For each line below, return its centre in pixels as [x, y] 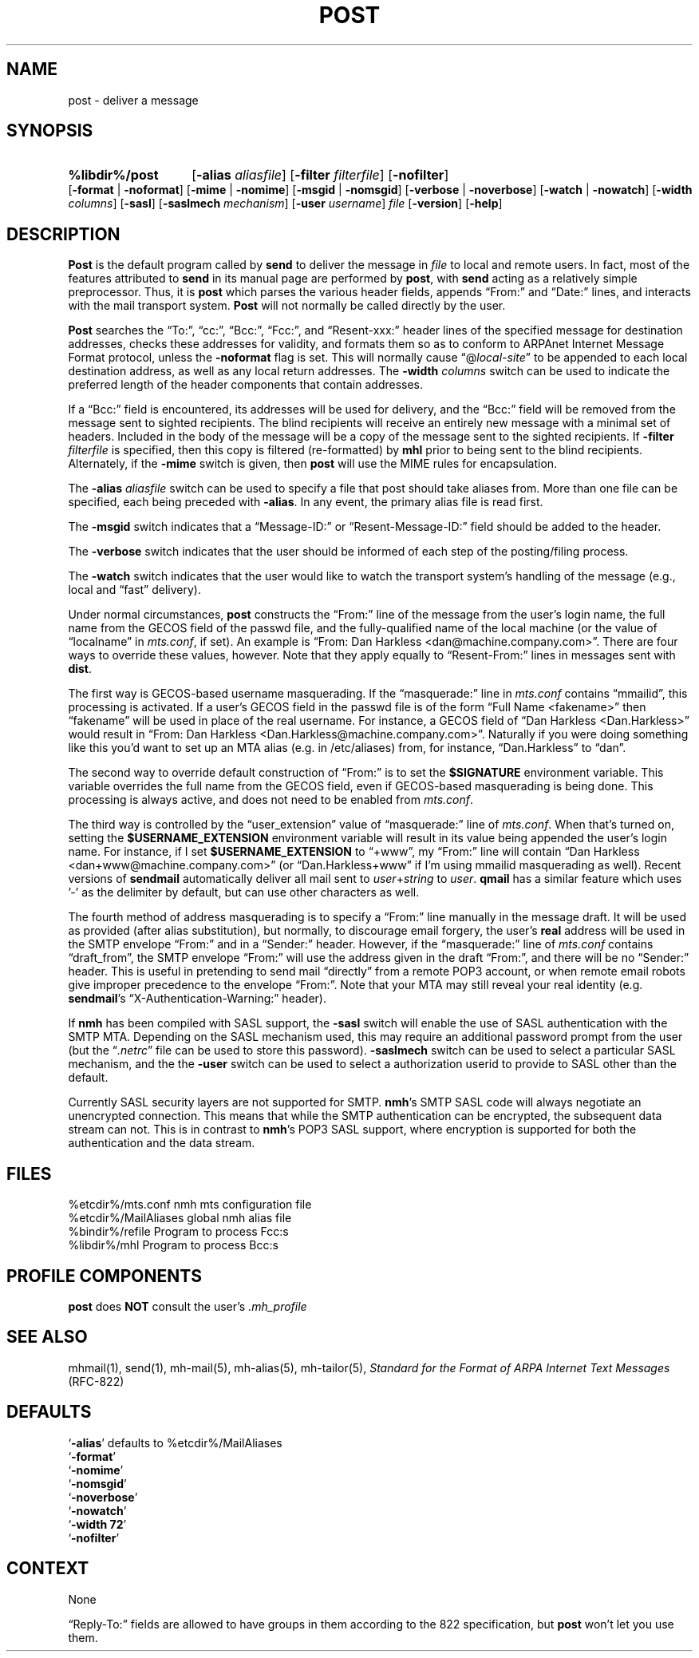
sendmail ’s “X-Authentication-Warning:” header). [197, 999]
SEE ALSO [47, 1337]
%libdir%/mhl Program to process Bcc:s [173, 1245]
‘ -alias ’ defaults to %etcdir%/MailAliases [175, 1442]
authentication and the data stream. [162, 1143]
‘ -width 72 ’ [97, 1524]
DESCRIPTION [63, 234]
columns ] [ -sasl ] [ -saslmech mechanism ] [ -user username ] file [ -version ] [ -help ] [285, 204]
